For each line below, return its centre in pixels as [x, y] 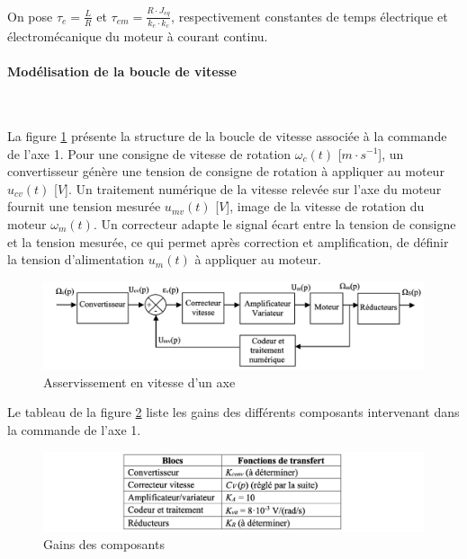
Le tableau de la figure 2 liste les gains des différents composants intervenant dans [233, 412]
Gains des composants [104, 544]
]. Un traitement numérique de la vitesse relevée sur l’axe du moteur [253, 188]
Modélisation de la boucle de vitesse [122, 71]
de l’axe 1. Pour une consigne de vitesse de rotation [149, 153]
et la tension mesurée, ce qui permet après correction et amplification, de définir [228, 241]
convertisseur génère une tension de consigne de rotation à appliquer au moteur [226, 171]
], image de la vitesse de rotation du [325, 206]
